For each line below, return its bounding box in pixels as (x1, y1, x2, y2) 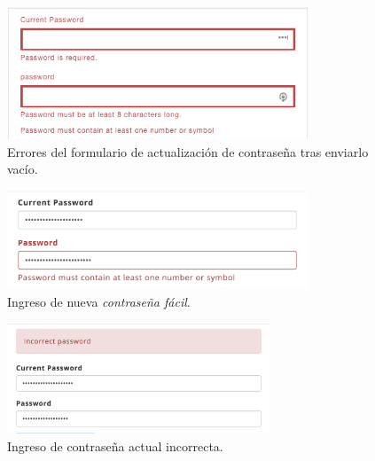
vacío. (7, 160, 38, 178)
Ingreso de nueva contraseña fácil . (7, 292, 191, 310)
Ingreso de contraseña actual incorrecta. (7, 436, 223, 455)
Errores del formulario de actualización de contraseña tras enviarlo (7, 142, 369, 160)
